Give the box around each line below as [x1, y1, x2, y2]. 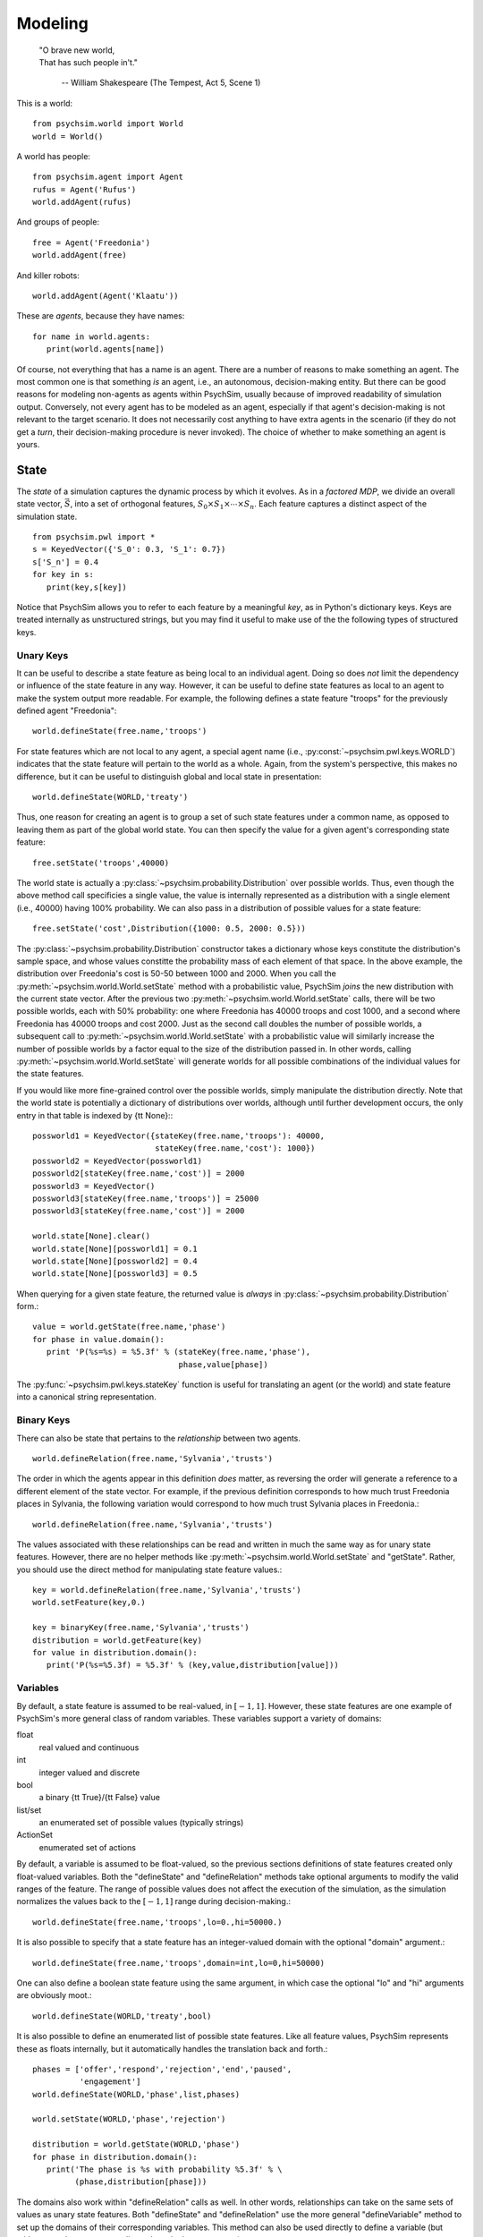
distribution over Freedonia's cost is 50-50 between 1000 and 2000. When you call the [16, 968, 337, 979]
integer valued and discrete [38, 1767, 140, 1778]
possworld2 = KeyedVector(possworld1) [32, 1155, 203, 1166]
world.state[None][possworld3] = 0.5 [32, 1269, 199, 1279]
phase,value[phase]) [178, 1359, 268, 1369]
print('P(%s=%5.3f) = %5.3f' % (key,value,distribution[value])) [46, 1660, 339, 1671]
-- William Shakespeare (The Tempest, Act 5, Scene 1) [61, 77, 261, 89]
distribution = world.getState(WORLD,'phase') [32, 2139, 241, 2149]
